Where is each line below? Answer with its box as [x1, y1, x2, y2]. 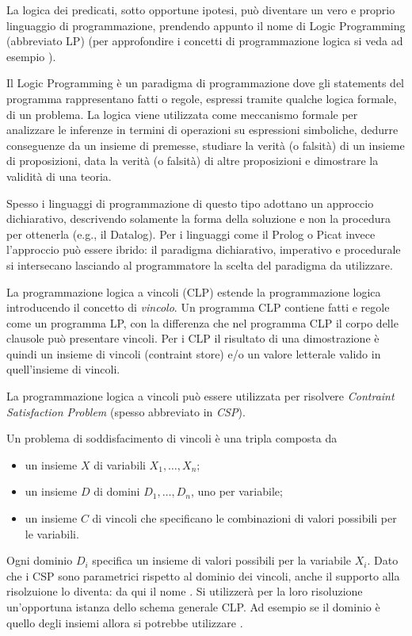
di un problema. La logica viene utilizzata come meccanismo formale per [6, 105, 358, 122]
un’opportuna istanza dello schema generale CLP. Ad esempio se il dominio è [6, 599, 380, 615]
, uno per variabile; [190, 483, 283, 500]
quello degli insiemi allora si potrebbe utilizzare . [6, 614, 243, 630]
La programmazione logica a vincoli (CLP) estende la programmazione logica [6, 283, 381, 300]
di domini [93, 483, 140, 500]
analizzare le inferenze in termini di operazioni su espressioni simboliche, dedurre [6, 121, 399, 138]
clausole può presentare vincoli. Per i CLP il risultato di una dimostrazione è [6, 330, 380, 347]
